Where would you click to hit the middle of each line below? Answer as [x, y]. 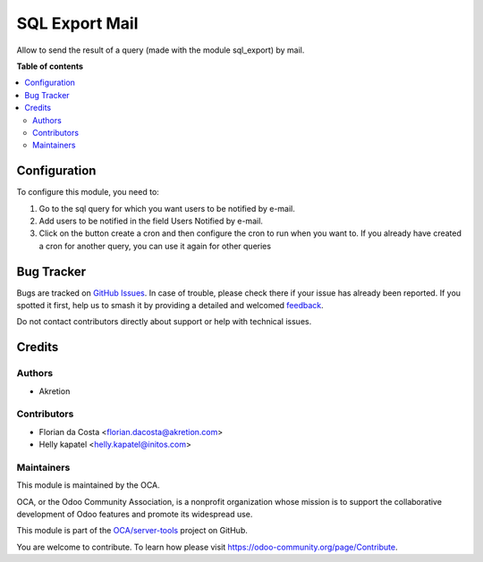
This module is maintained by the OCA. [88, 485]
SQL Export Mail [77, 23]
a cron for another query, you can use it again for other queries [155, 246]
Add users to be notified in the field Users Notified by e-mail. [151, 221]
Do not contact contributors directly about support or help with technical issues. [164, 322]
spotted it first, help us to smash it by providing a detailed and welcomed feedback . [170, 306]
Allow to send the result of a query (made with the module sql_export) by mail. [161, 50]
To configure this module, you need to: [88, 192]
